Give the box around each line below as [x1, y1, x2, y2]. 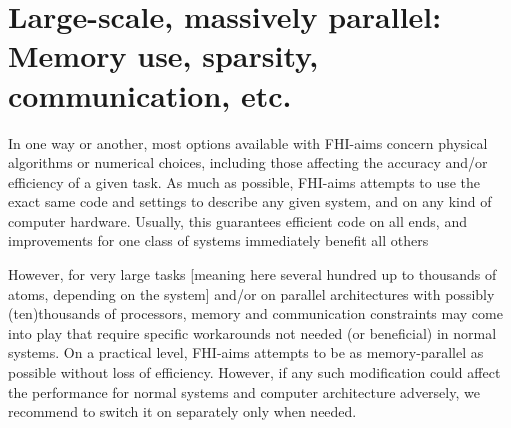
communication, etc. [8, 74, 292, 115]
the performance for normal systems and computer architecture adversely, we [8, 381, 480, 402]
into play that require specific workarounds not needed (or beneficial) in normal [8, 322, 497, 343]
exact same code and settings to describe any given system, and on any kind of [8, 191, 492, 212]
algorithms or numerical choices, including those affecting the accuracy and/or [8, 152, 488, 173]
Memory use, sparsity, [8, 35, 319, 76]
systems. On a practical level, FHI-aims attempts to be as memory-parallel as [8, 342, 484, 363]
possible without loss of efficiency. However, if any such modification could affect [8, 362, 501, 383]
